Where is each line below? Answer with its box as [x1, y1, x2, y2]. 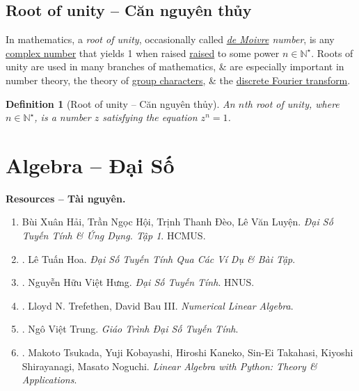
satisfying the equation [102, 110, 198, 125]
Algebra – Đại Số [6, 150, 175, 179]
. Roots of [311, 45, 353, 60]
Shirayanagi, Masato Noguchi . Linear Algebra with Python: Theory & [22, 358, 317, 373]
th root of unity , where [244, 96, 340, 111]
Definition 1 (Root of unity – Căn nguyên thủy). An [6, 96, 235, 111]
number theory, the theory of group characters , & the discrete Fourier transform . [6, 72, 351, 87]
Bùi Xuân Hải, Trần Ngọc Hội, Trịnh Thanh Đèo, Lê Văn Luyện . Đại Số [22, 214, 333, 229]
